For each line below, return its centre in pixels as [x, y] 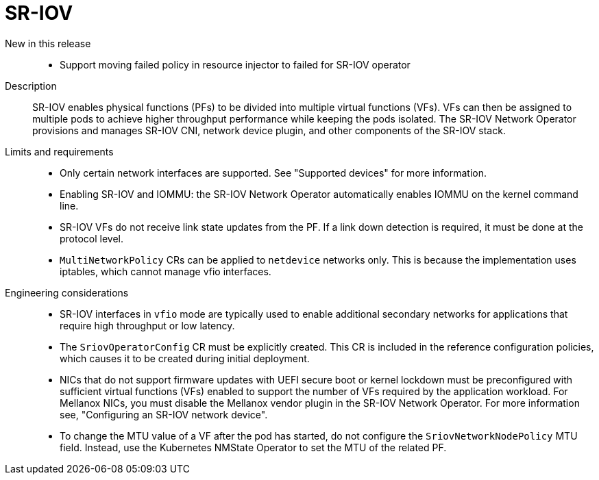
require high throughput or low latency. [147, 325]
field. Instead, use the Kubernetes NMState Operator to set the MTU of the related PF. [253, 447]
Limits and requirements [59, 151]
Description [31, 86]
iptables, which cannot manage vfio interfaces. [166, 271]
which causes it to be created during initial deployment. [185, 358]
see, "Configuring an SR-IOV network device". [164, 414]
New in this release [48, 43]
